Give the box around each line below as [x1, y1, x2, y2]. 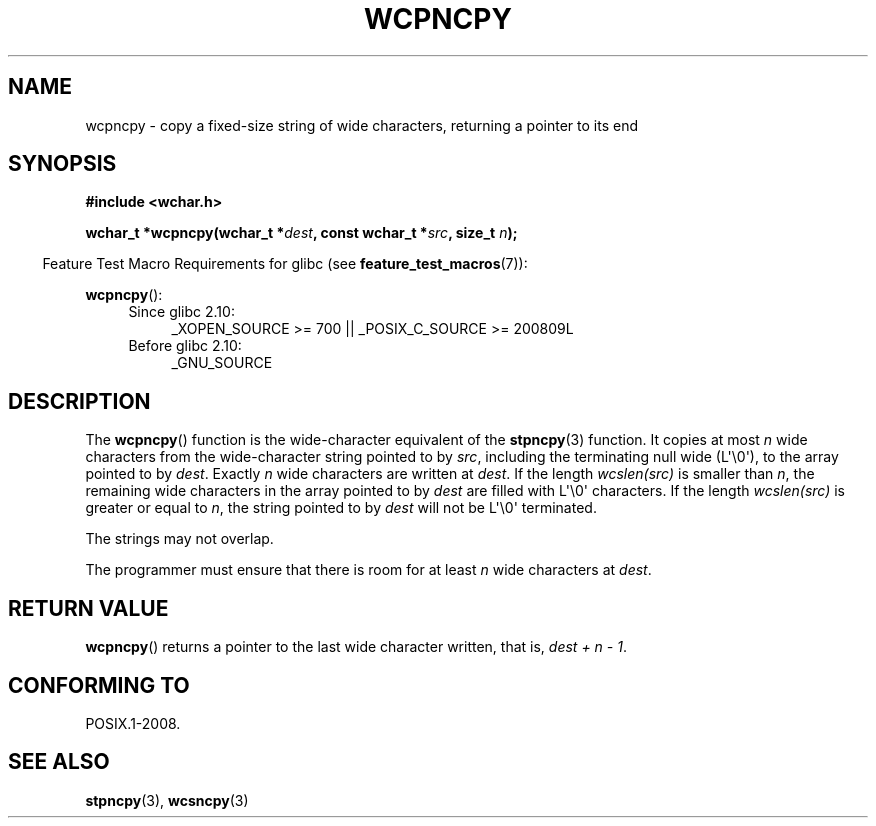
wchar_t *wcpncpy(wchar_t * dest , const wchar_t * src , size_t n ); [85, 224, 518, 242]
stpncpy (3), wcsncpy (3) [85, 791, 249, 809]
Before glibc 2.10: [128, 337, 242, 355]
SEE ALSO [8, 749, 110, 775]
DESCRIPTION [8, 388, 151, 414]
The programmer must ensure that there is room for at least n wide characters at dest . [85, 561, 652, 579]
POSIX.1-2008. [85, 714, 181, 732]
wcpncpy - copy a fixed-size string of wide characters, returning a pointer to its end [85, 116, 638, 134]
